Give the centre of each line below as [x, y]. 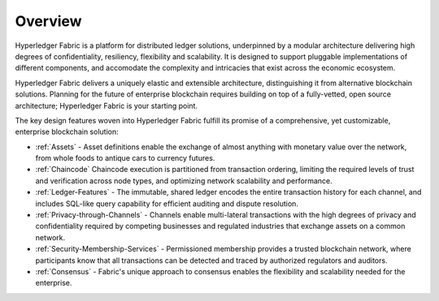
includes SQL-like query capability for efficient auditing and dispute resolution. [167, 204]
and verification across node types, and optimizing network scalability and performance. [184, 181]
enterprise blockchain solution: [67, 132]
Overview [48, 21]
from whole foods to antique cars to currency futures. [125, 158]
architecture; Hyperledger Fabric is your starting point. [106, 105]
